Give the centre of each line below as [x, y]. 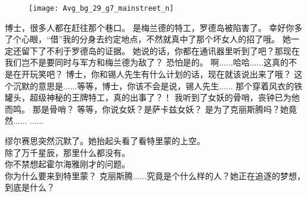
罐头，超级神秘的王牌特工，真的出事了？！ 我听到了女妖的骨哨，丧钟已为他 [152, 97]
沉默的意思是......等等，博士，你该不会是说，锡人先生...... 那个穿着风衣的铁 [158, 85]
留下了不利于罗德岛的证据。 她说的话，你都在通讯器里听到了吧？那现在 [160, 50]
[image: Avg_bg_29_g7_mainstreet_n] [101, 8]
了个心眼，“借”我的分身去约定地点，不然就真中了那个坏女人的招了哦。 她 [148, 39]
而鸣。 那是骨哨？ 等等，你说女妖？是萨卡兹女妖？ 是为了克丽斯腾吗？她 [147, 109]
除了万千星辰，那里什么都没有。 [67, 152]
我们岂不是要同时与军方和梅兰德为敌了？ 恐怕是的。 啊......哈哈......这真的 [147, 62]
